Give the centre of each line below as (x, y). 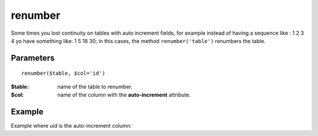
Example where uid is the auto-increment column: (71, 126)
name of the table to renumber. (95, 87)
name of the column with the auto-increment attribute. (124, 95)
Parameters (33, 58)
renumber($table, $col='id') (63, 73)
